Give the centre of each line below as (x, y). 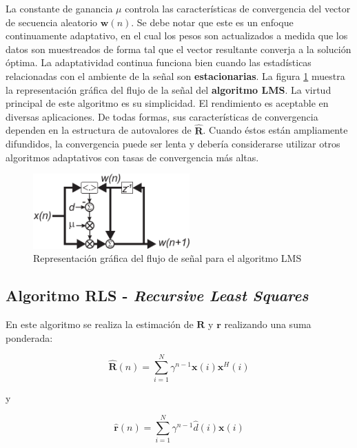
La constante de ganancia (59, 8)
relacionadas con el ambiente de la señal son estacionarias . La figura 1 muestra (175, 75)
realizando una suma (268, 324)
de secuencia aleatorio (52, 22)
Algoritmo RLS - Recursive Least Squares (157, 295)
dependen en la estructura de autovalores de (99, 130)
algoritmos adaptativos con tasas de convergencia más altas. (132, 157)
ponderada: (29, 337)
